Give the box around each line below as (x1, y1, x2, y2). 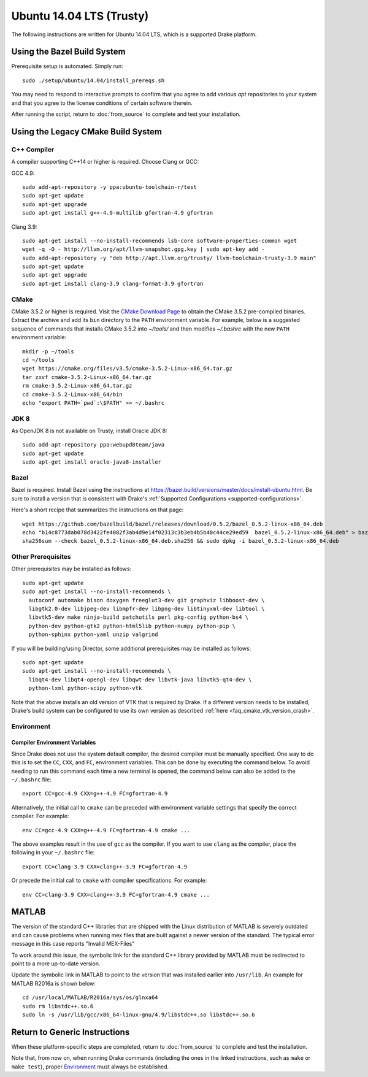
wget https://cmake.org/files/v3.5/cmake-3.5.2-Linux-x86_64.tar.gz (22, 365, 232, 372)
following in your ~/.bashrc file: (11, 849, 95, 856)
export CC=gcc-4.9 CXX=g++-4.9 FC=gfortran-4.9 (22, 790, 168, 797)
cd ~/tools (22, 356, 55, 363)
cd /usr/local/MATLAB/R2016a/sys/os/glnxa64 (22, 994, 159, 1001)
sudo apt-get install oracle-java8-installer (22, 459, 162, 466)
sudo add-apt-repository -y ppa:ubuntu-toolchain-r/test (22, 183, 197, 190)
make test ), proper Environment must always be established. (11, 1063, 169, 1070)
